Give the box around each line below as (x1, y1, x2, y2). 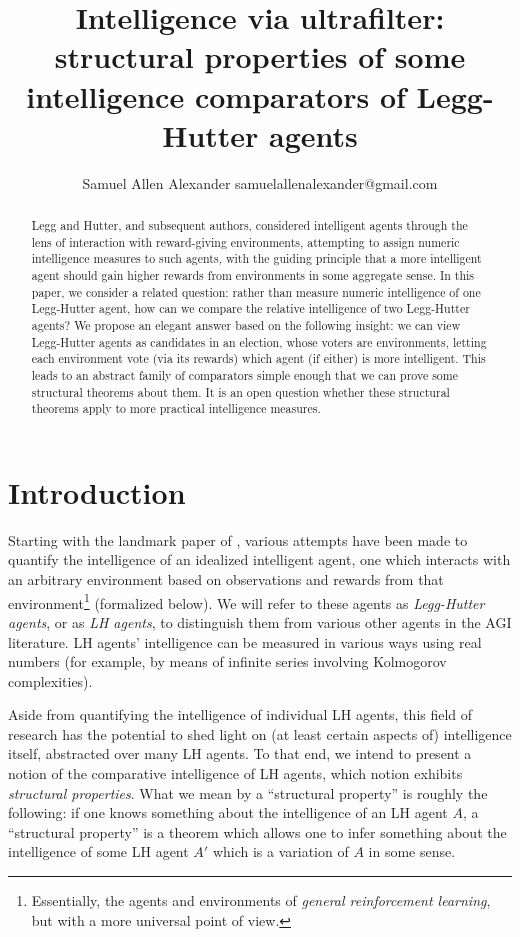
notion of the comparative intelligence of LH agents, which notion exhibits (8, 763, 463, 784)
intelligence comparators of (26, 75, 406, 116)
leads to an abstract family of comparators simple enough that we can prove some (31, 366, 458, 383)
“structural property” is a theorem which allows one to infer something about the (8, 821, 507, 842)
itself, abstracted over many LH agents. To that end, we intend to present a (8, 743, 472, 764)
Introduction (8, 471, 186, 512)
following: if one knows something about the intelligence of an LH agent (8, 802, 448, 823)
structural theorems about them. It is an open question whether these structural (31, 383, 450, 400)
